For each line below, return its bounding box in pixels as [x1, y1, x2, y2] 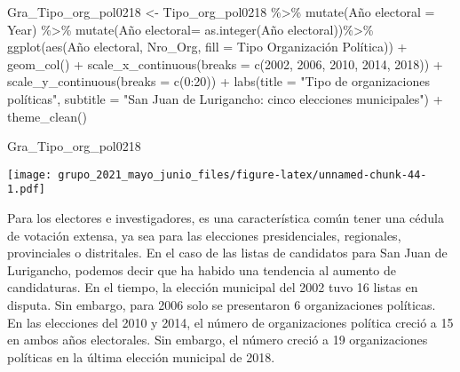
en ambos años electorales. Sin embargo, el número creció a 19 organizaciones [7, 330, 428, 349]
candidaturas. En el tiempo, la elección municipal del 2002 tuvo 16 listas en [7, 278, 418, 297]
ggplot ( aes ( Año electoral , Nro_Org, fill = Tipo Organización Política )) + [7, 37, 408, 56]
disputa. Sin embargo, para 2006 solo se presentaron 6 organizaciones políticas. [7, 296, 436, 314]
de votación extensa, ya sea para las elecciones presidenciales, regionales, [7, 226, 401, 244]
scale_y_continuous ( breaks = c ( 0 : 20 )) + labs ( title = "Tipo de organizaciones [7, 72, 430, 91]
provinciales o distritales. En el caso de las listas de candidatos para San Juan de [7, 243, 448, 262]
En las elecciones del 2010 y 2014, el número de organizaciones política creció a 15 [7, 313, 454, 331]
